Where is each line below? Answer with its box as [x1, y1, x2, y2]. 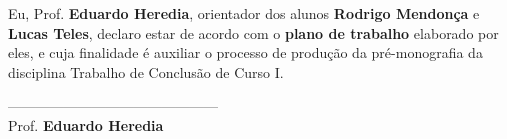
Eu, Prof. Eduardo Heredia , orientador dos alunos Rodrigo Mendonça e [8, 3, 480, 23]
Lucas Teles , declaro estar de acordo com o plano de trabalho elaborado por [8, 22, 499, 43]
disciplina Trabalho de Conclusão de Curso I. [8, 61, 284, 82]
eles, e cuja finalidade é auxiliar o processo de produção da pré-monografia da [8, 42, 483, 63]
